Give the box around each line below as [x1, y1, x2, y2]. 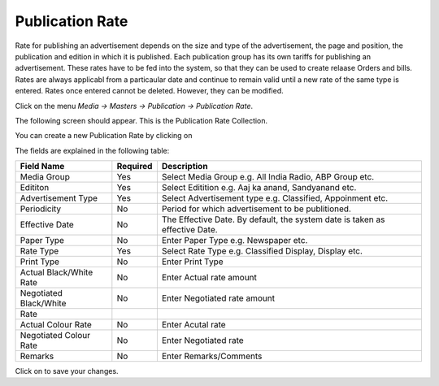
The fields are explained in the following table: [15, 145, 170, 155]
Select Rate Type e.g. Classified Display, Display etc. [161, 245, 363, 257]
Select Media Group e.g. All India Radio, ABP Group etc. [161, 171, 375, 183]
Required [116, 161, 153, 172]
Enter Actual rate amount [161, 272, 258, 284]
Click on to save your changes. [15, 366, 119, 376]
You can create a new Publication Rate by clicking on [15, 131, 193, 141]
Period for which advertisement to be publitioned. [161, 203, 351, 215]
